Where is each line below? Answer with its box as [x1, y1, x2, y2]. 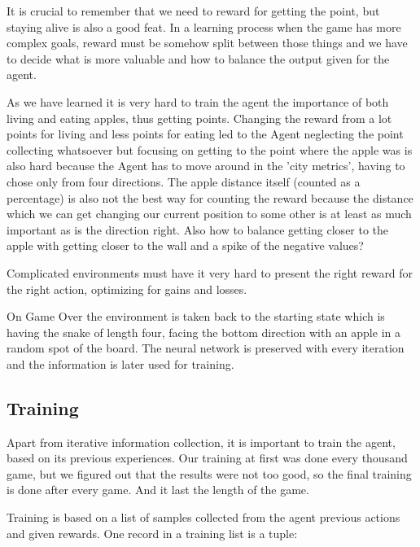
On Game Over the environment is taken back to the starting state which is [7, 308, 385, 325]
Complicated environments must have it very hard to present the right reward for [7, 264, 413, 281]
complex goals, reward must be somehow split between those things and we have [7, 34, 408, 51]
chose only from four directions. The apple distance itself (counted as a [7, 173, 361, 190]
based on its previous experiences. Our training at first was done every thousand [7, 449, 408, 466]
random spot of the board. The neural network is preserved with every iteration [7, 339, 405, 357]
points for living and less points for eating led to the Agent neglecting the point [7, 125, 404, 142]
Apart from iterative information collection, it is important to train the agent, [7, 433, 396, 450]
